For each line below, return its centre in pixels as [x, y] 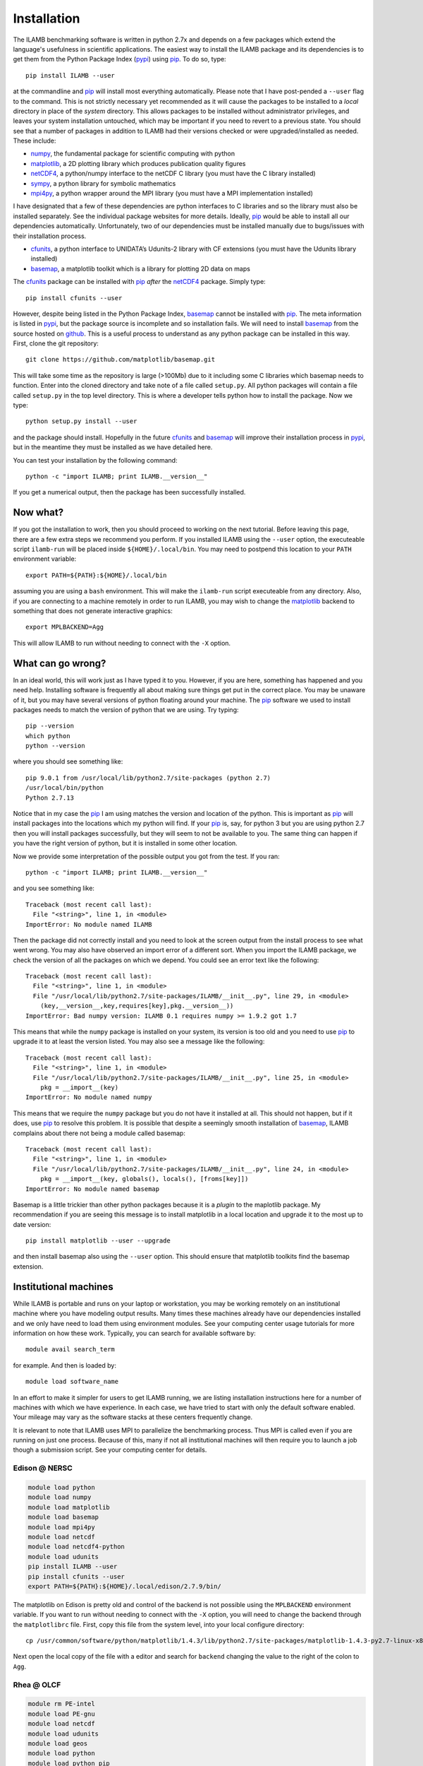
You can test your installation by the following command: [95, 460]
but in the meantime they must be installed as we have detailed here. [113, 447]
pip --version [50, 726]
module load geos [58, 1743]
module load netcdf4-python [76, 1547]
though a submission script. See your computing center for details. [110, 1450]
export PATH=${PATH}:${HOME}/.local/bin [96, 575]
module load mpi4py [61, 1527]
